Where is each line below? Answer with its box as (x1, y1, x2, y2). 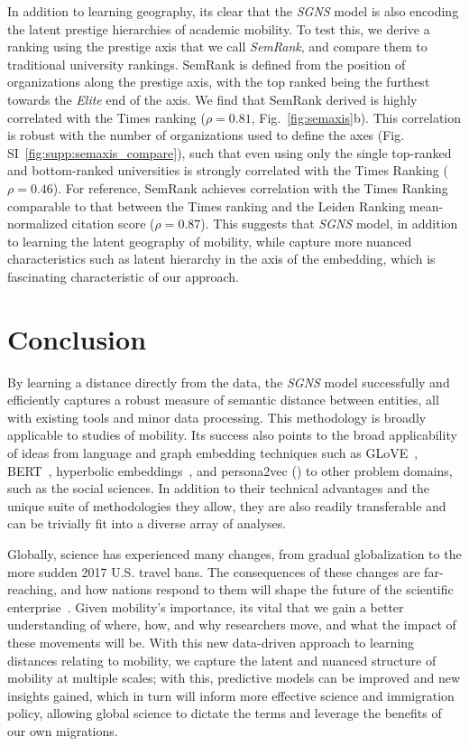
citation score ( (71, 214, 155, 233)
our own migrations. (7, 721, 118, 740)
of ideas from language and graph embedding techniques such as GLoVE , (7, 443, 418, 462)
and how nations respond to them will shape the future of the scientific (60, 580, 454, 599)
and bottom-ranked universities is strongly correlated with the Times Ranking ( (7, 161, 448, 180)
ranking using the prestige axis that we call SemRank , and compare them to (7, 37, 428, 56)
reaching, (7, 580, 57, 599)
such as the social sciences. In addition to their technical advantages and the (7, 479, 429, 498)
